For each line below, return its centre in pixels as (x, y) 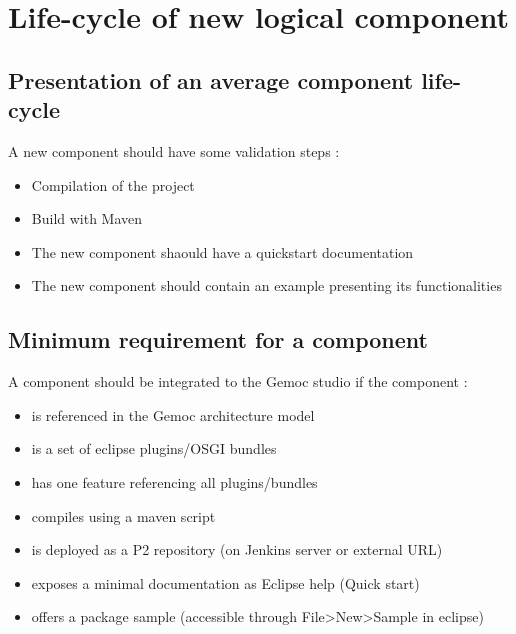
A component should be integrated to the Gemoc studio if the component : (238, 381)
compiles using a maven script (123, 515)
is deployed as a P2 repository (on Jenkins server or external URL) (237, 549)
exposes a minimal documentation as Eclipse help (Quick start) (225, 582)
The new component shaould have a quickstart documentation (222, 251)
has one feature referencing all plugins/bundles (174, 481)
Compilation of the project (113, 184)
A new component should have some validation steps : (174, 150)
